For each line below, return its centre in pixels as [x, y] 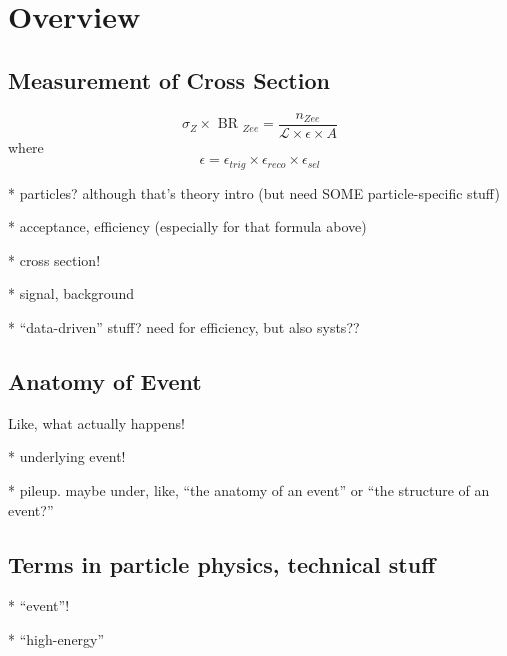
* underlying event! [67, 456]
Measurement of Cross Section [169, 79]
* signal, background [71, 293]
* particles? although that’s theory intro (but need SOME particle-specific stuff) [254, 192]
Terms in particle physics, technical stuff [222, 563]
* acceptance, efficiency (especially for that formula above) [187, 226]
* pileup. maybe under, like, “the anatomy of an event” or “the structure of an [249, 490]
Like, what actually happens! [96, 422]
